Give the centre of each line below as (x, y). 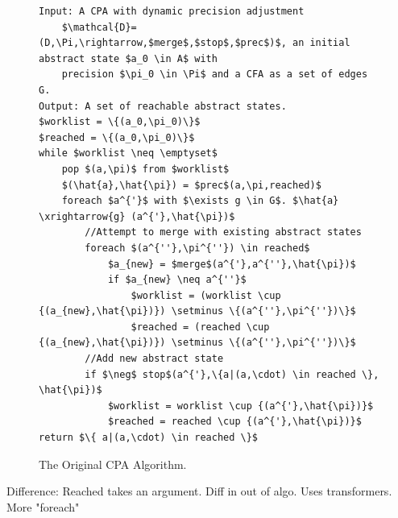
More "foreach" (43, 506)
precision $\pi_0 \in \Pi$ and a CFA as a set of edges (215, 75)
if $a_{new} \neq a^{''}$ (177, 280)
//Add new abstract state (154, 359)
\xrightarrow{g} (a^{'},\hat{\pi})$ (137, 216)
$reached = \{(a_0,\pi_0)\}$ (117, 137)
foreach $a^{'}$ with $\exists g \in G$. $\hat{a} (200, 201)
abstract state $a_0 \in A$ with (128, 58)
